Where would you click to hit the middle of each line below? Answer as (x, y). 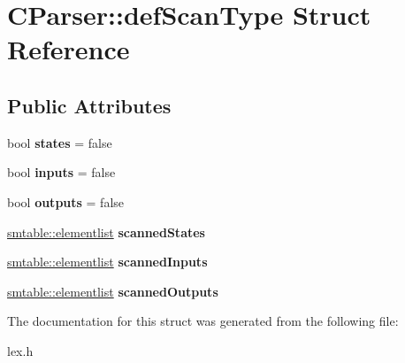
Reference (69, 49)
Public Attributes (89, 105)
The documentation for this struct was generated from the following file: (203, 321)
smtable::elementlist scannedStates (106, 232)
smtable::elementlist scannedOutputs (113, 291)
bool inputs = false (61, 172)
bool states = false (60, 142)
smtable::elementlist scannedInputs (107, 262)
